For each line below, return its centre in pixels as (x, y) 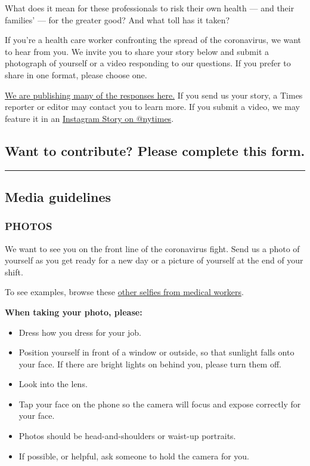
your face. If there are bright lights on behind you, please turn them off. (150, 364)
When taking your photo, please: (74, 312)
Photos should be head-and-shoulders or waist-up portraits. (127, 436)
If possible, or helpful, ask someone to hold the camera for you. (134, 456)
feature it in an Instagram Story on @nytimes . (89, 118)
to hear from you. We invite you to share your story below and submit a (137, 51)
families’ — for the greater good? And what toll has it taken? (117, 19)
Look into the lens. (53, 384)
